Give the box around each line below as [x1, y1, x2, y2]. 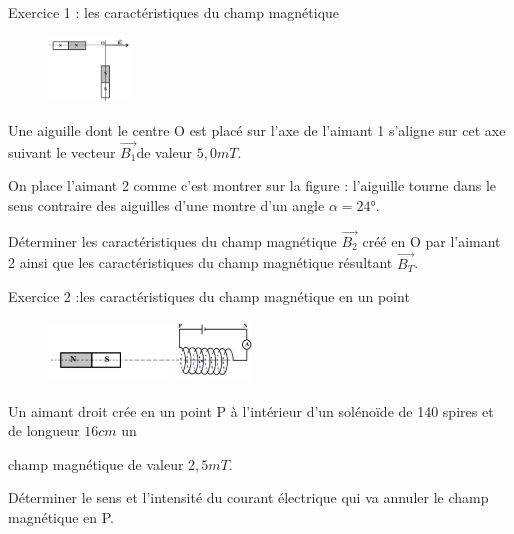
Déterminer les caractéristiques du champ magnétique [8, 230, 337, 251]
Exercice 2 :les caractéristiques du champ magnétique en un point [8, 286, 410, 307]
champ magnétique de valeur [8, 453, 184, 474]
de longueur [8, 420, 80, 441]
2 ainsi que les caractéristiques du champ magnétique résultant [8, 252, 393, 273]
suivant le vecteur [8, 141, 116, 162]
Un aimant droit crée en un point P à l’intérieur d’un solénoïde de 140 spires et [8, 400, 494, 421]
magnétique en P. [8, 507, 114, 528]
